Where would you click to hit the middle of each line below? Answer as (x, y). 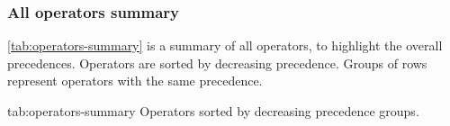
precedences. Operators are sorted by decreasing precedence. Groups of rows (217, 63)
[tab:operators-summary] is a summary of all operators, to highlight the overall (225, 45)
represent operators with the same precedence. (135, 81)
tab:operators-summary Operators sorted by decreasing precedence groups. (213, 111)
